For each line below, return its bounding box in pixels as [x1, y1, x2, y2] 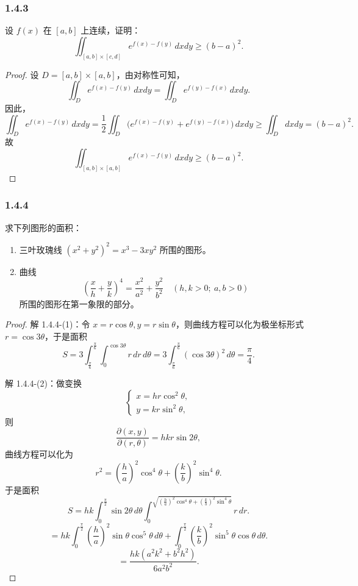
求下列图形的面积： [5, 221, 82, 234]
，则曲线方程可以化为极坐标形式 [175, 318, 304, 331]
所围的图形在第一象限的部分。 [19, 297, 139, 310]
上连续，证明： [81, 24, 141, 37]
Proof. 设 [5, 68, 39, 80]
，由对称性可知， [116, 68, 185, 80]
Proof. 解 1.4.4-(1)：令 [5, 318, 90, 331]
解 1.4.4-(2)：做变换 [5, 377, 82, 390]
